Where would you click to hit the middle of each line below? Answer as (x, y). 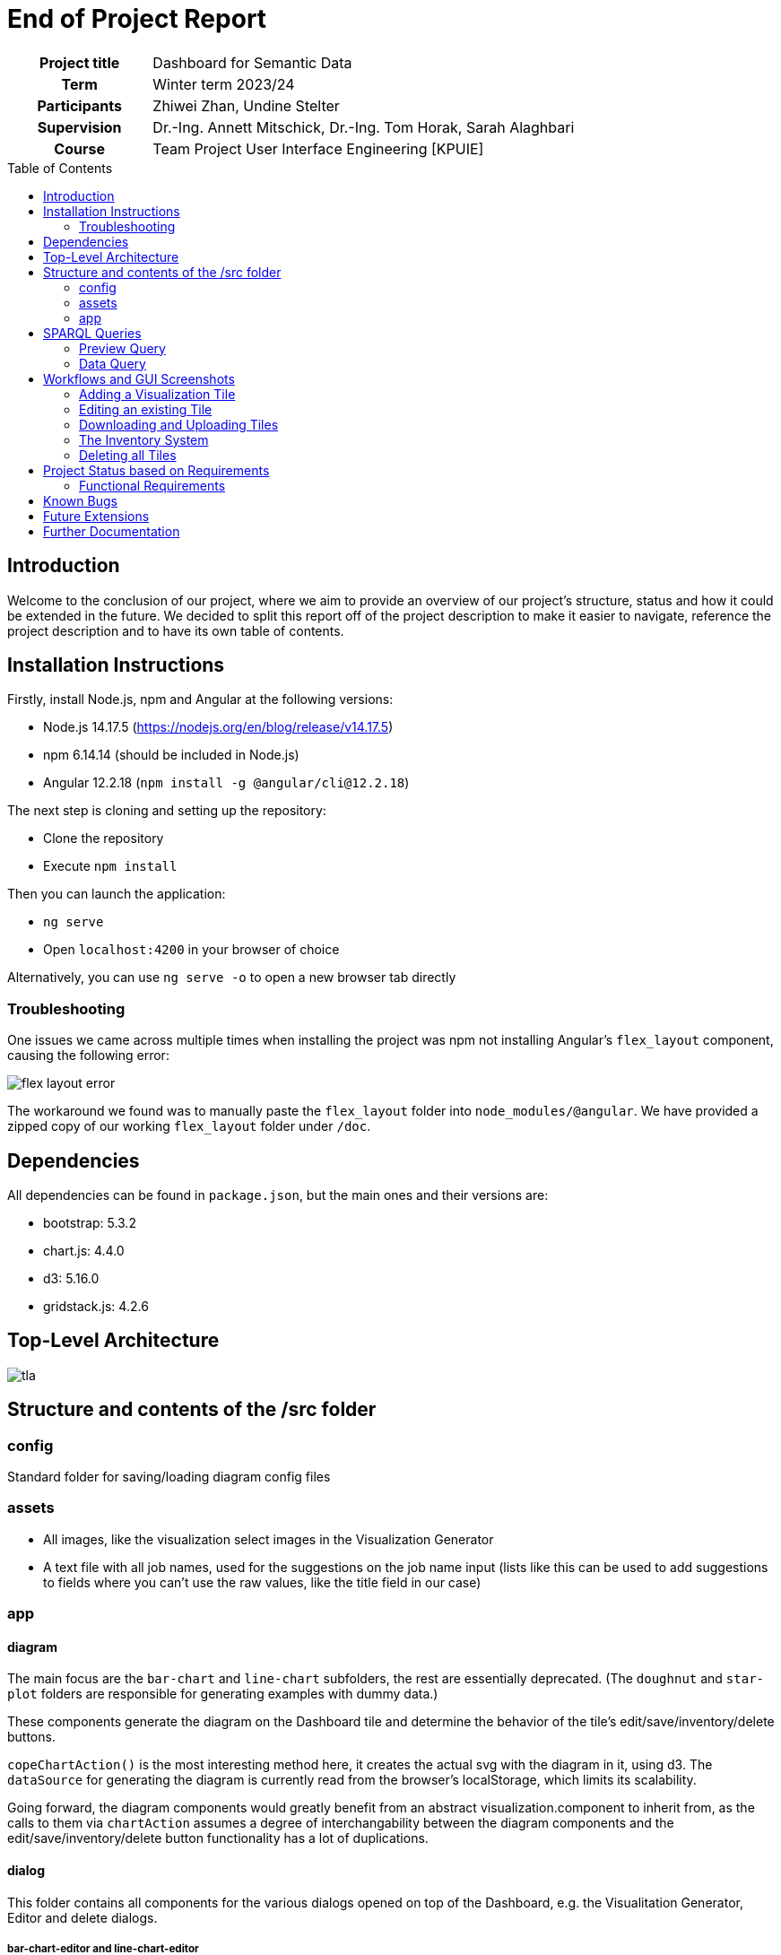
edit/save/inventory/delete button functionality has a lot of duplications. (218, 1838)
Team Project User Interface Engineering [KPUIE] (318, 148)
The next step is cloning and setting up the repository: (167, 811)
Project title (80, 62)
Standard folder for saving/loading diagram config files (169, 1477)
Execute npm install (110, 866)
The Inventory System (144, 439)
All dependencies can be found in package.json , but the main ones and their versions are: (278, 1195)
